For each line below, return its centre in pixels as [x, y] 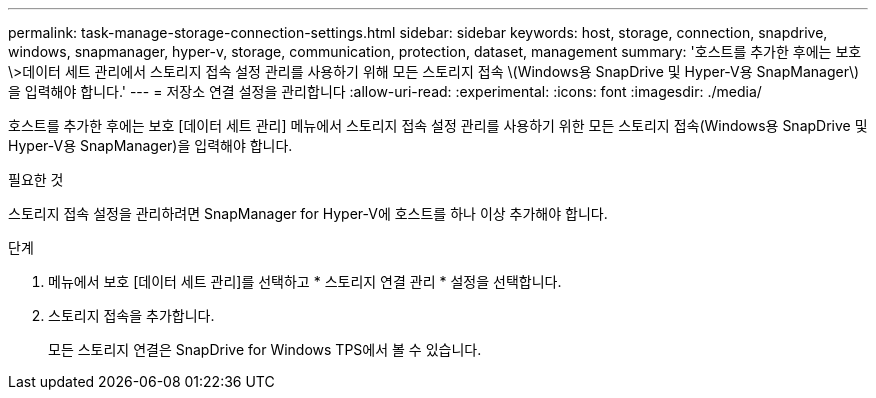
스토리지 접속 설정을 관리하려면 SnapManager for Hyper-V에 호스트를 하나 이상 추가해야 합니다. [308, 213]
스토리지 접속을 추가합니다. [131, 315]
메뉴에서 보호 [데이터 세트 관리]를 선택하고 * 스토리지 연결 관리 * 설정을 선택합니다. [305, 281]
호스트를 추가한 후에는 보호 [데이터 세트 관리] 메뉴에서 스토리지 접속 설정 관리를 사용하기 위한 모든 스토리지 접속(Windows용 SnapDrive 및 [438, 125]
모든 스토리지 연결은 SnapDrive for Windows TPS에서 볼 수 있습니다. [265, 349]
